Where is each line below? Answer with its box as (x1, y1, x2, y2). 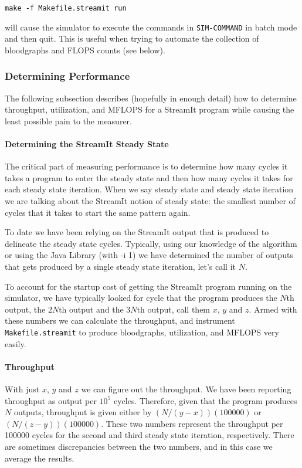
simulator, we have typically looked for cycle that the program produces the (5, 291, 277, 304)
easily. (5, 337, 26, 350)
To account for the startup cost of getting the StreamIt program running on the (5, 280, 292, 292)
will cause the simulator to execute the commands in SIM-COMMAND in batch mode (5, 21, 297, 33)
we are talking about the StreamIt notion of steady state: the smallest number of (5, 195, 296, 207)
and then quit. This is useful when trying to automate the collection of (5, 32, 259, 45)
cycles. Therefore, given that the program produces (113, 394, 297, 406)
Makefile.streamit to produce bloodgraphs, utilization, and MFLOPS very (5, 326, 279, 338)
